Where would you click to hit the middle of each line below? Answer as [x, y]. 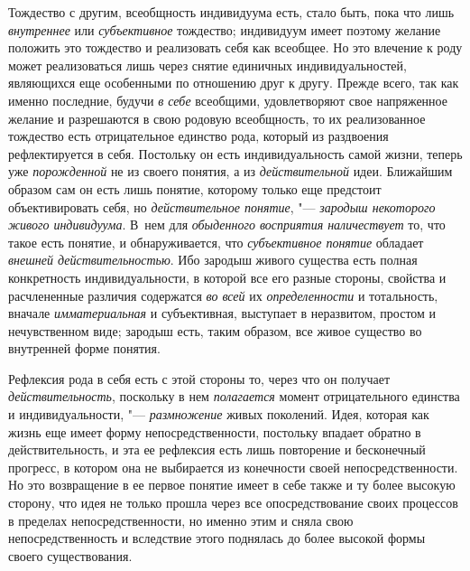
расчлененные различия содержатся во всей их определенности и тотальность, [223, 295]
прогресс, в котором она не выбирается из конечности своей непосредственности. [233, 467]
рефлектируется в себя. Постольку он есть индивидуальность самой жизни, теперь [235, 153]
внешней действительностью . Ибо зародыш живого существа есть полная [213, 260]
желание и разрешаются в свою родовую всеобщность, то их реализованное [217, 118]
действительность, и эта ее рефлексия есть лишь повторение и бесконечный [217, 449]
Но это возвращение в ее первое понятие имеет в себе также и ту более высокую [232, 485]
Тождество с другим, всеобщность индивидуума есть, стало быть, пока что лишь [231, 12]
